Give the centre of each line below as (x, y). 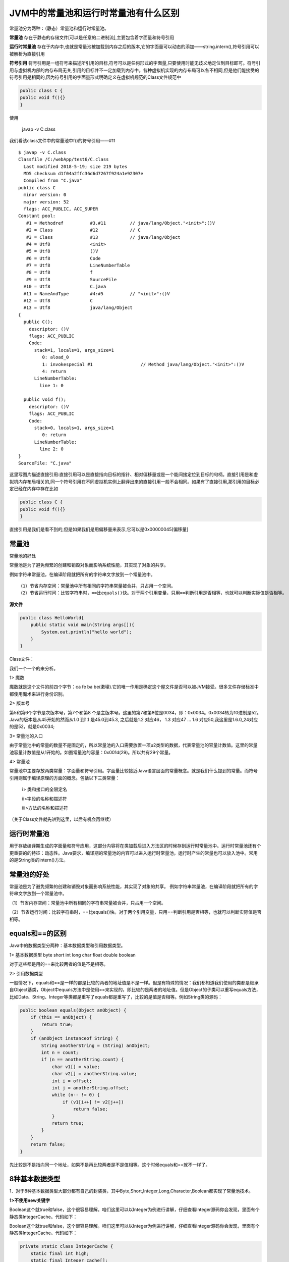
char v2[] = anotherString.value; (94, 1074)
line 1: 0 (52, 385)
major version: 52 (46, 202)
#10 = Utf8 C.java (65, 287)
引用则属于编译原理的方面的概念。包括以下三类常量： (65, 778)
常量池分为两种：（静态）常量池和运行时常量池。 (59, 28)
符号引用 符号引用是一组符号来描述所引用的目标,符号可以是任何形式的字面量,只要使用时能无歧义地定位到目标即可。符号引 (135, 63)
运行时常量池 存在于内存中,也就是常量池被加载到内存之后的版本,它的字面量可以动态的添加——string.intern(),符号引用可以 (134, 47)
